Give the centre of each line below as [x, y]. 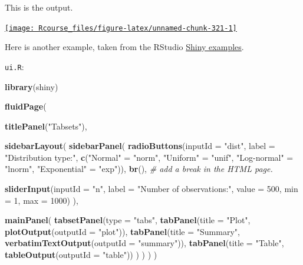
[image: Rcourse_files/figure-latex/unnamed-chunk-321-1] [121, 28]
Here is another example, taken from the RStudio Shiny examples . [124, 47]
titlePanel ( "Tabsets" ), [46, 126]
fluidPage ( [26, 106]
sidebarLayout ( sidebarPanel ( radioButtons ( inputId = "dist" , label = [140, 146]
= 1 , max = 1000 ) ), [42, 200]
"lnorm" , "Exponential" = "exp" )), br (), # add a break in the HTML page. [139, 169]
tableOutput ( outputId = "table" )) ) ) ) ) [81, 255]
